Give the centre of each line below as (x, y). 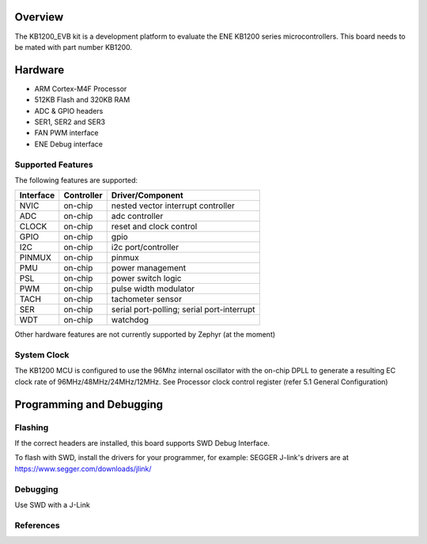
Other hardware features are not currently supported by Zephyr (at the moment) (145, 334)
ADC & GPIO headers (69, 111)
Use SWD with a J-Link (52, 504)
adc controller (137, 216)
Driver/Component (147, 195)
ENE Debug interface (68, 144)
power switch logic (146, 278)
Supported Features (54, 164)
